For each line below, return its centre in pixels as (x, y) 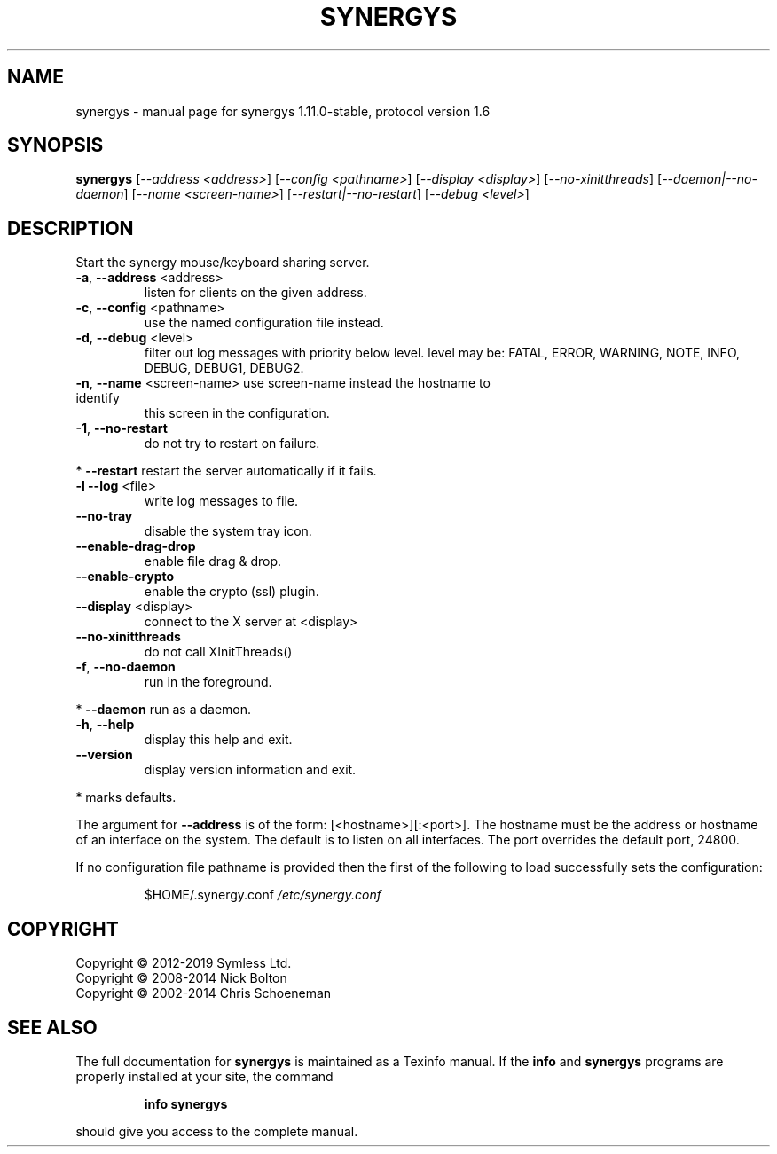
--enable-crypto (125, 577)
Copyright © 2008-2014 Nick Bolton (181, 978)
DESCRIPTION (71, 228)
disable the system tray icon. (228, 531)
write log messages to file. (221, 501)
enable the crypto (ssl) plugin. (232, 592)
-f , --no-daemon (126, 667)
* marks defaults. (126, 797)
